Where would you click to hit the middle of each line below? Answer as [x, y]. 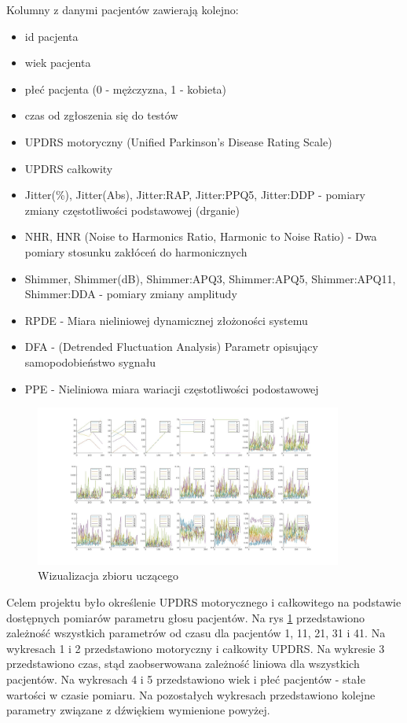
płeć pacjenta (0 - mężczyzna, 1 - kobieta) [126, 89]
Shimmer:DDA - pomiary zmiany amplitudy [131, 294]
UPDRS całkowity [69, 168]
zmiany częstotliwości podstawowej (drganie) [132, 210]
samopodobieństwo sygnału [90, 361]
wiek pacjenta [58, 63]
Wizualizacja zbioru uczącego [108, 575]
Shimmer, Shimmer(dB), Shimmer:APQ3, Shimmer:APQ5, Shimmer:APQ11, [210, 278]
